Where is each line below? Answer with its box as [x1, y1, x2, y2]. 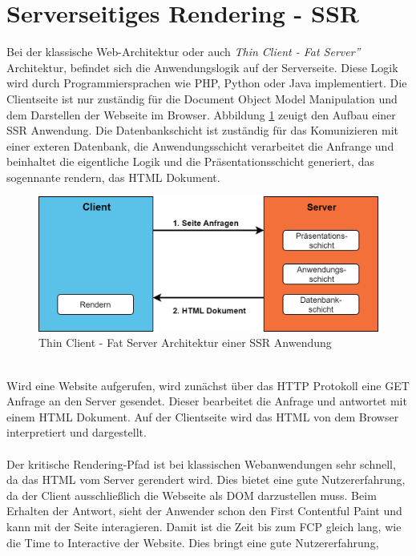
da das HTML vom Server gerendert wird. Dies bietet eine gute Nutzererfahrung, [6, 471, 406, 488]
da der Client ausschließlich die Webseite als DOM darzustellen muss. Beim [6, 486, 377, 503]
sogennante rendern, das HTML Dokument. [6, 168, 220, 185]
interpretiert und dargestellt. [6, 424, 147, 441]
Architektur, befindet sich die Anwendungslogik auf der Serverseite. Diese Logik [6, 58, 398, 75]
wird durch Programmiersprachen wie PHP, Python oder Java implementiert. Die [6, 75, 407, 91]
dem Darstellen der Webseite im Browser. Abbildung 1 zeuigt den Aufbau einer [6, 106, 396, 123]
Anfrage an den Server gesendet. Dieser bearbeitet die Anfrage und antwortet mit [6, 393, 407, 409]
